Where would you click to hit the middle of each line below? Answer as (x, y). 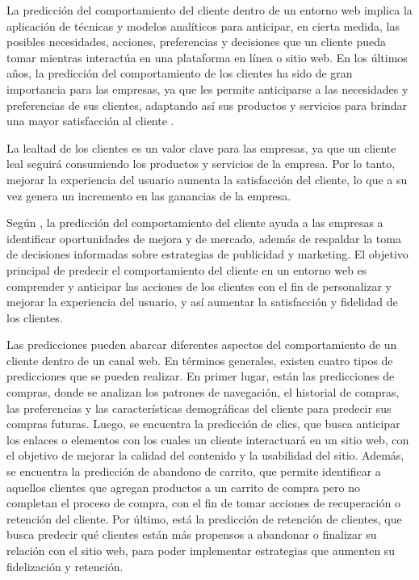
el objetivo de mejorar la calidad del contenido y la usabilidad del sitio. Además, (205, 455)
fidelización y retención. (65, 566)
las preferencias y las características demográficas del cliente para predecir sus (199, 408)
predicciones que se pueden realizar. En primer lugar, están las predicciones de (201, 376)
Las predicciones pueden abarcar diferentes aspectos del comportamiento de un (202, 345)
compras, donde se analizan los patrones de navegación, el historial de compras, (203, 392)
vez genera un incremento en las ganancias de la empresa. (149, 195)
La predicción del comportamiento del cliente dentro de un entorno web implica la (209, 10)
